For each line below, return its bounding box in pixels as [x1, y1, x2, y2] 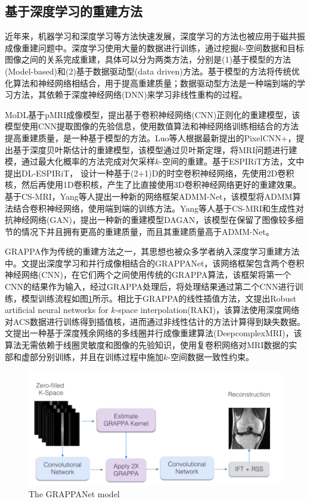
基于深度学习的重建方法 [5, 2, 142, 20]
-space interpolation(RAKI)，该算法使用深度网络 [115, 303, 299, 316]
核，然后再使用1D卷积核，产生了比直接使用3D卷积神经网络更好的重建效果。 [5, 178, 302, 191]
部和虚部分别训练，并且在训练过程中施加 [5, 350, 163, 362]
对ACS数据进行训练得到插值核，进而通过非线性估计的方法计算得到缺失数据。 [5, 315, 305, 327]
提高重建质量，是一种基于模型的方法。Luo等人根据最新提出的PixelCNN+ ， [5, 131, 296, 144]
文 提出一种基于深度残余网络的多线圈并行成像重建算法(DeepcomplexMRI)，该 [5, 327, 302, 339]
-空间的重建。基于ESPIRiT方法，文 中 [159, 155, 305, 168]
